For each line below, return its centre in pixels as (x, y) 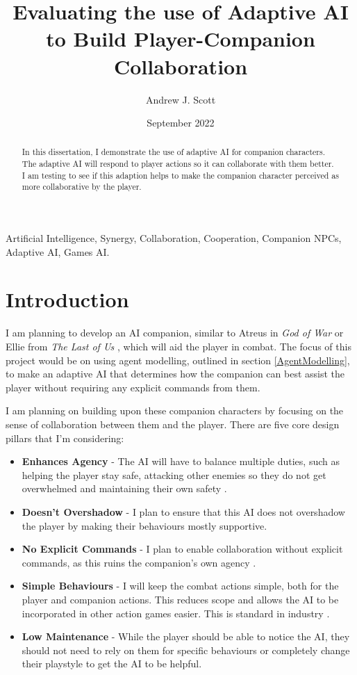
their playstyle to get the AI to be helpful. (112, 664)
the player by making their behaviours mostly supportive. (144, 525)
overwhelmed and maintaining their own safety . (124, 488)
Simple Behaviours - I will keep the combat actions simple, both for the (180, 586)
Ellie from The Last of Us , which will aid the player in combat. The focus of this (178, 347)
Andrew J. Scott (181, 99)
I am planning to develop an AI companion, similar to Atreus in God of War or (175, 333)
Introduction (67, 299)
